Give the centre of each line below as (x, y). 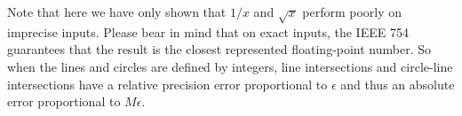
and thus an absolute (398, 84)
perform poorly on (352, 12)
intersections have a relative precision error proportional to (167, 84)
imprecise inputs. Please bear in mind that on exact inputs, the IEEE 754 (208, 31)
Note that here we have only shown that (117, 12)
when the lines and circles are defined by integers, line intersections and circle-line (230, 66)
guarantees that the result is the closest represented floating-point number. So (219, 49)
